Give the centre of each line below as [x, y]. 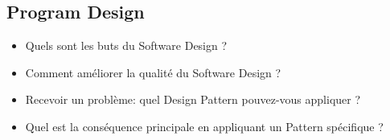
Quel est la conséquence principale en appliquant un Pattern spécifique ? [204, 126]
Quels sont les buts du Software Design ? [126, 45]
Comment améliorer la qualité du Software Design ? [153, 72]
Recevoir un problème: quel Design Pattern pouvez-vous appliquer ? [193, 99]
